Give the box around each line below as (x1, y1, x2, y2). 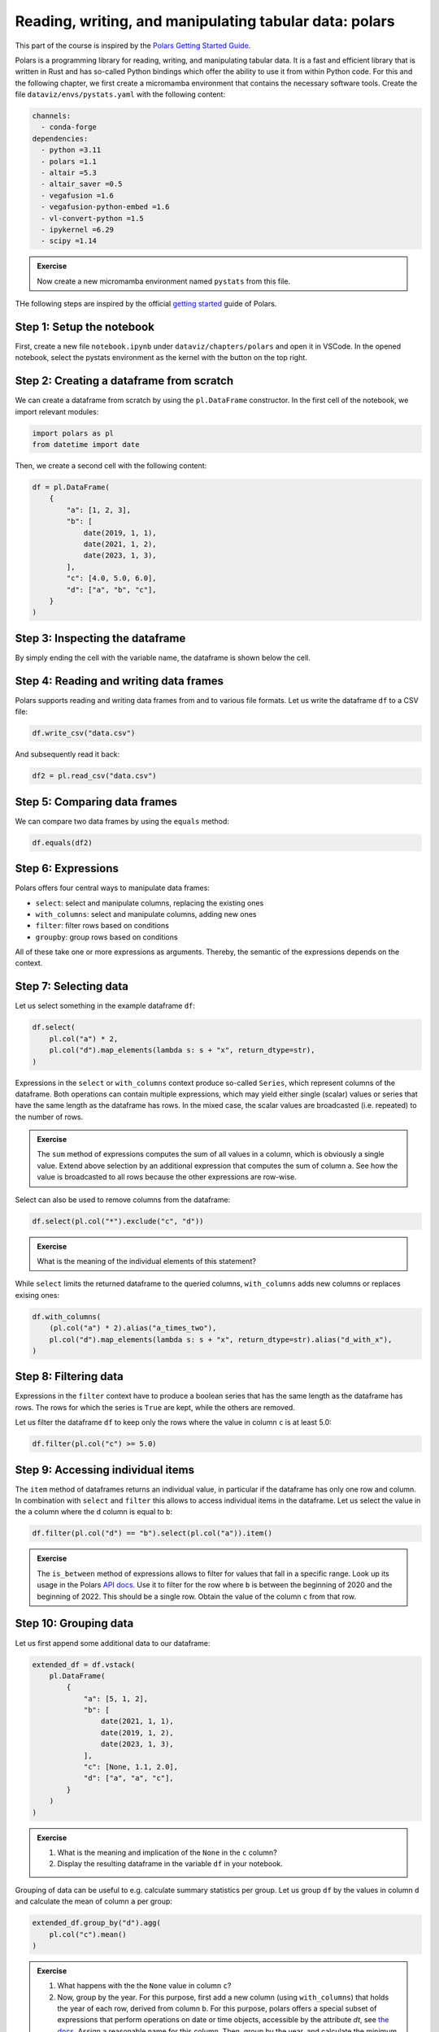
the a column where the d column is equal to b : (15, 1507, 172, 1517)
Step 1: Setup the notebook (15, 319, 154, 333)
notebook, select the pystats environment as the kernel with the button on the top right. (15, 353, 308, 363)
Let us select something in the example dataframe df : (15, 1001, 195, 1011)
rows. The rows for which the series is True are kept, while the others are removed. (15, 1402, 296, 1412)
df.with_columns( (32, 1312, 102, 1321)
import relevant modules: (15, 406, 99, 416)
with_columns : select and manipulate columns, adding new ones (35, 909, 257, 918)
